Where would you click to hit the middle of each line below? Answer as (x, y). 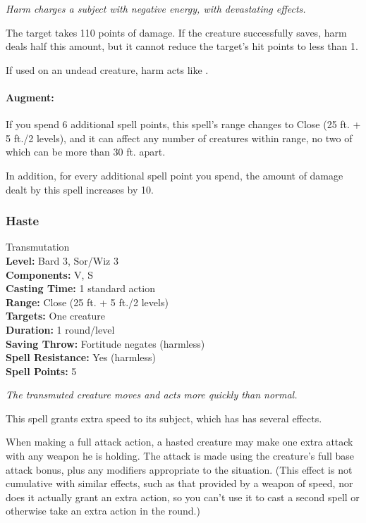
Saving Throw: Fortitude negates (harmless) (105, 343)
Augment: (30, 97)
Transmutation (38, 247)
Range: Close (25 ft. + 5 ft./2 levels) (87, 302)
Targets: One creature (55, 316)
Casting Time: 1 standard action (80, 288)
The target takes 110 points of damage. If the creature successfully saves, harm (176, 32)
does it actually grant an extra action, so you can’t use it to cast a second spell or (183, 497)
